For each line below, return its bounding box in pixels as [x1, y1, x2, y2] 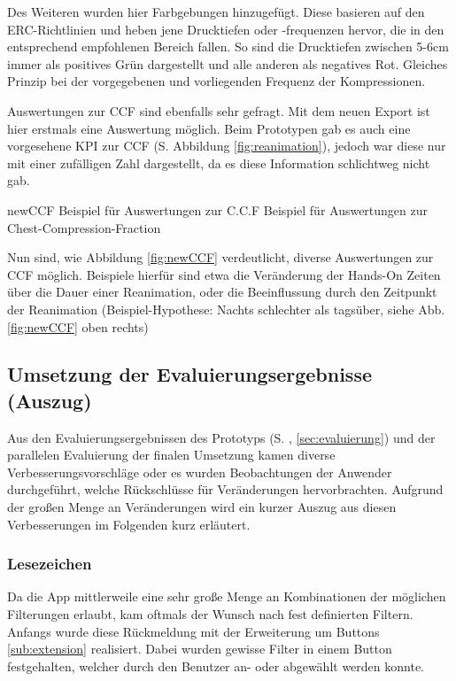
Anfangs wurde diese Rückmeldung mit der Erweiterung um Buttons [7, 622, 380, 640]
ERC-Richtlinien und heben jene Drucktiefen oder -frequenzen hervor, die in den [7, 19, 444, 38]
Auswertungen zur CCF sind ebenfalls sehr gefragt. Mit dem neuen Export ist [7, 101, 430, 120]
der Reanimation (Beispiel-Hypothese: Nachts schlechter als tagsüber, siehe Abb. [7, 299, 445, 318]
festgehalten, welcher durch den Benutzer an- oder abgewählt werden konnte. [7, 656, 425, 675]
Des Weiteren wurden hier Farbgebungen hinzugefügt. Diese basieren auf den [7, 3, 425, 20]
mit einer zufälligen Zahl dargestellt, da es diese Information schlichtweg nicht [7, 153, 430, 172]
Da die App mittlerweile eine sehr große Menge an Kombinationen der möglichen [7, 587, 446, 606]
